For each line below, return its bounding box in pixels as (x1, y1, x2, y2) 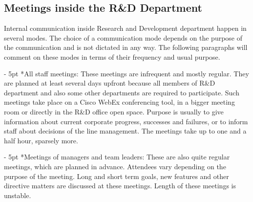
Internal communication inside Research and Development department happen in (4, 23, 247, 33)
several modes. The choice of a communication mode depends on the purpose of (4, 32, 243, 43)
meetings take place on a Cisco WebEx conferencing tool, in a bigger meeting (4, 97, 235, 107)
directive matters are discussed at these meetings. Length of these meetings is (4, 180, 236, 191)
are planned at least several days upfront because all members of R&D (4, 78, 215, 88)
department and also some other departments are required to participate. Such (4, 87, 239, 97)
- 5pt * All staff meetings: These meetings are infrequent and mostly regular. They (4, 68, 249, 78)
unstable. (4, 190, 31, 200)
